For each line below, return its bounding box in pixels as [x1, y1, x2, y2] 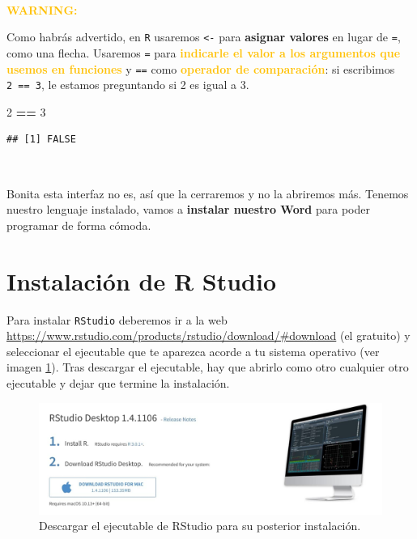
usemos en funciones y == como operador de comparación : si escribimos [6, 60, 395, 77]
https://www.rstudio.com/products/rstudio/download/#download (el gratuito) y [6, 327, 411, 344]
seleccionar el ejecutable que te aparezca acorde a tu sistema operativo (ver [6, 342, 380, 359]
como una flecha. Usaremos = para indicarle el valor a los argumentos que [6, 44, 401, 61]
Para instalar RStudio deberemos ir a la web [6, 311, 228, 328]
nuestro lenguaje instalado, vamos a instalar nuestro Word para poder [6, 201, 370, 218]
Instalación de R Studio [6, 264, 277, 297]
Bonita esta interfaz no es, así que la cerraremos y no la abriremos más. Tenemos [6, 185, 409, 202]
